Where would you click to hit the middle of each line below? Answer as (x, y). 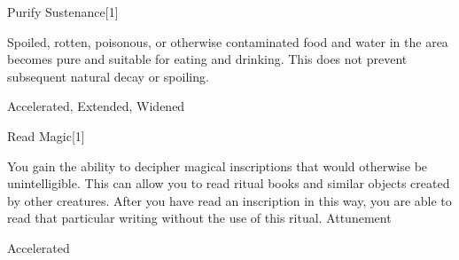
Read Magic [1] (46, 135)
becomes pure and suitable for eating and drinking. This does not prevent (207, 59)
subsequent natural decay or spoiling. (108, 76)
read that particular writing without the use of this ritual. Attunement (199, 218)
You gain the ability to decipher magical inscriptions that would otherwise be (218, 165)
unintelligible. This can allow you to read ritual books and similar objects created (229, 183)
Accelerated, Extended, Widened (96, 106)
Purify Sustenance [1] (63, 12)
